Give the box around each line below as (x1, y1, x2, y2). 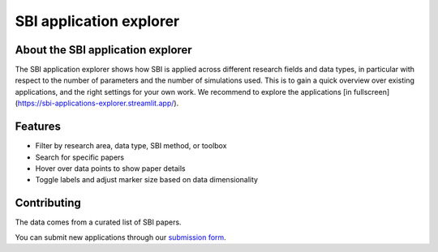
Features (15, 120, 61, 134)
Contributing (15, 196, 81, 210)
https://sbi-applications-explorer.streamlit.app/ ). (17, 98, 179, 109)
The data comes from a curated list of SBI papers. (15, 217, 182, 227)
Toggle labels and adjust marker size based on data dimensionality (35, 175, 259, 185)
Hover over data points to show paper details (35, 163, 186, 173)
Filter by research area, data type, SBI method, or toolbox (35, 141, 227, 151)
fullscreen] (353, 87, 390, 96)
